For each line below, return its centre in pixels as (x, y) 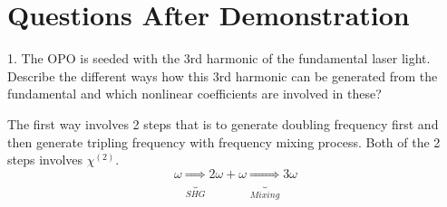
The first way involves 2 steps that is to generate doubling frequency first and (223, 123)
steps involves (45, 160)
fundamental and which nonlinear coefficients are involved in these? (194, 94)
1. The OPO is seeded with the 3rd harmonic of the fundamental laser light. (219, 58)
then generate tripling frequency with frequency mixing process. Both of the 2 (224, 141)
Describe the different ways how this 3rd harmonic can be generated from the (223, 75)
